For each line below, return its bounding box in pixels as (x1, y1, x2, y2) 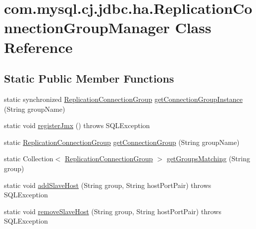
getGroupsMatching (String (166, 153, 250, 164)
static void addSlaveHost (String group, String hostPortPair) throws (4, 180, 211, 190)
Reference (4, 37, 73, 57)
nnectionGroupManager (4, 17, 170, 38)
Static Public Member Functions (4, 71, 174, 86)
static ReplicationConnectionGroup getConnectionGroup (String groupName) (4, 137, 240, 147)
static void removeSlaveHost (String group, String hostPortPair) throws (4, 206, 221, 216)
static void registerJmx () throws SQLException (4, 120, 150, 131)
